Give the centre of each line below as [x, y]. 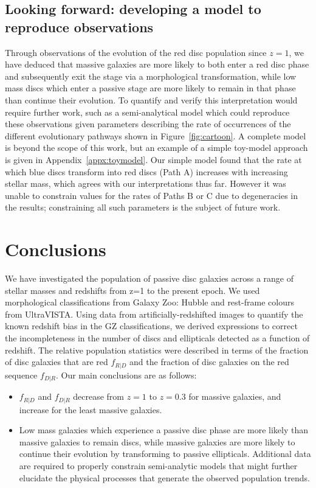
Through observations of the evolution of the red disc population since [136, 52]
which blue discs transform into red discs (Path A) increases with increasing [146, 171]
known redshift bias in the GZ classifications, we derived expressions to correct [151, 326]
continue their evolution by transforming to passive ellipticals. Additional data [165, 454]
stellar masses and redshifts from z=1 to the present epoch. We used [132, 290]
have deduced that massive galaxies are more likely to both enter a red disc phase [157, 64]
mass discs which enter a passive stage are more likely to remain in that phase [150, 88]
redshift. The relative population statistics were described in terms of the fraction [157, 350]
